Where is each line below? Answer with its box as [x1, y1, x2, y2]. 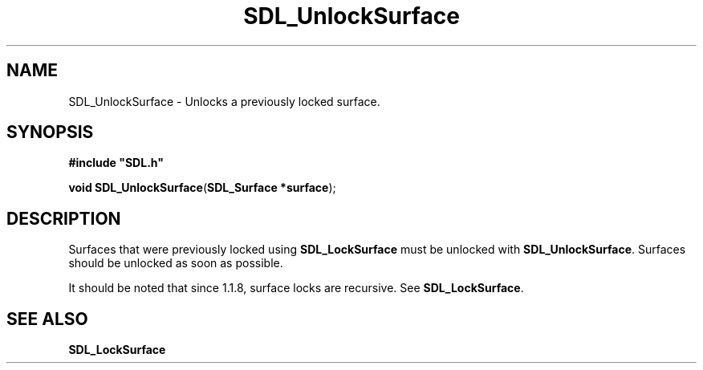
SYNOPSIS [6, 122, 94, 143]
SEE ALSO [6, 308, 88, 329]
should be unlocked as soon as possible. [68, 256, 283, 270]
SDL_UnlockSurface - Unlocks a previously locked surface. [68, 94, 380, 108]
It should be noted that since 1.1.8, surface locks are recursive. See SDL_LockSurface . [68, 281, 524, 295]
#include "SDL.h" [68, 156, 164, 170]
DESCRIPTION [6, 208, 121, 229]
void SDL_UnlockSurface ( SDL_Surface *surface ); [68, 181, 336, 195]
